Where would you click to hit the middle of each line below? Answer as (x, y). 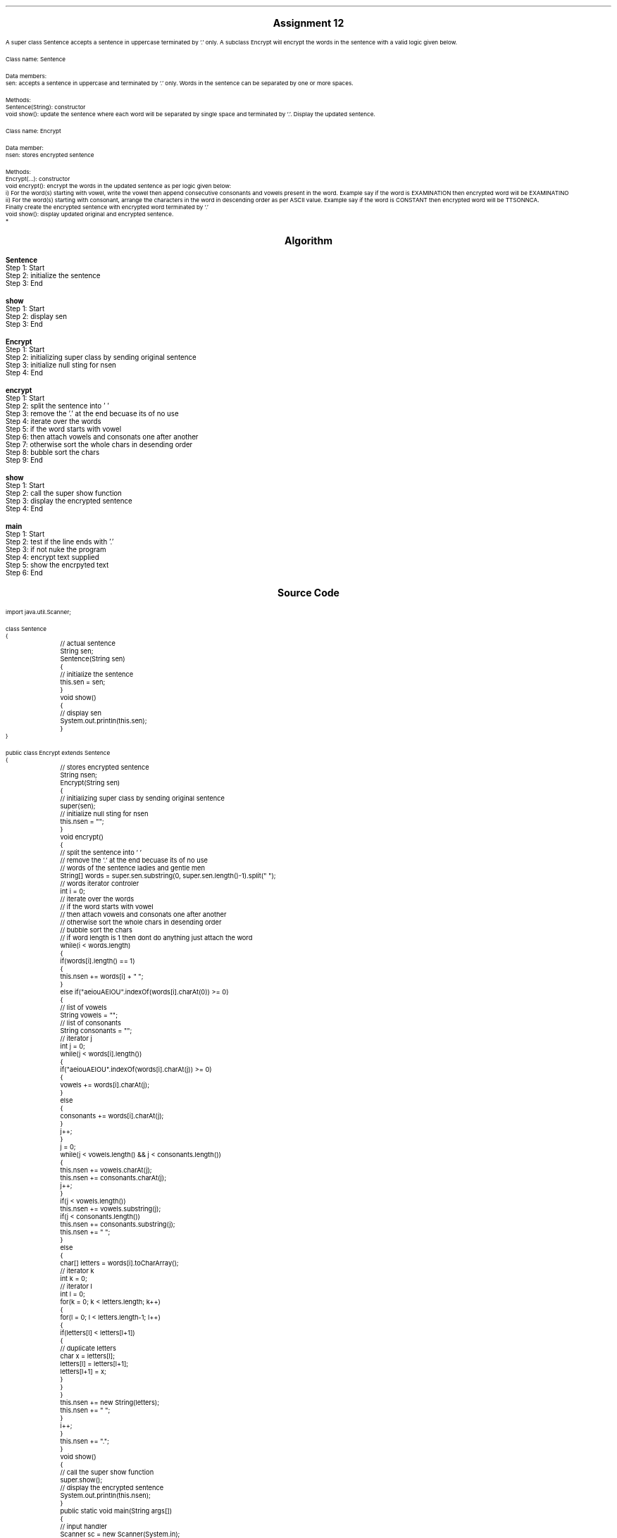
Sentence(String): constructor (46, 107)
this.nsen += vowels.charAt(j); (106, 1170)
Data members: (26, 76)
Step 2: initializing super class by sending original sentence (101, 357)
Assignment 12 (308, 23)
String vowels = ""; (89, 1015)
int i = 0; (73, 891)
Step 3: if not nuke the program (56, 550)
